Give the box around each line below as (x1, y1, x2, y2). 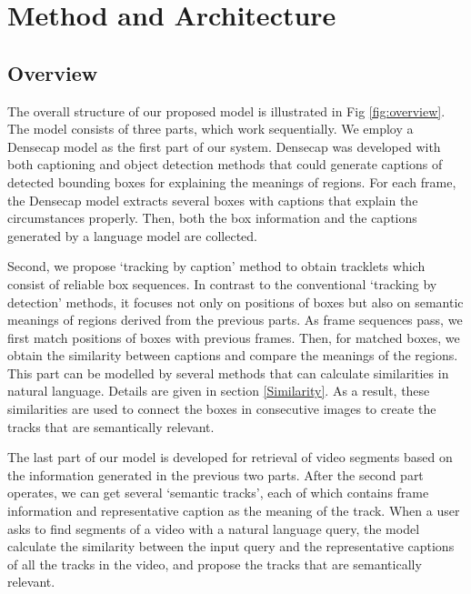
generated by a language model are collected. (7, 226, 258, 245)
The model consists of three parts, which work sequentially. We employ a (7, 119, 414, 138)
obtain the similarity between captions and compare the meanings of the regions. (7, 346, 458, 365)
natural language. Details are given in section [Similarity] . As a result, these (7, 381, 430, 400)
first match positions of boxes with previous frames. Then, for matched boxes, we (7, 327, 460, 347)
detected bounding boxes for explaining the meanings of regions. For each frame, (7, 172, 456, 191)
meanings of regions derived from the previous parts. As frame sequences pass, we (7, 310, 463, 329)
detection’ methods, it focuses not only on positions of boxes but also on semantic (7, 292, 464, 311)
